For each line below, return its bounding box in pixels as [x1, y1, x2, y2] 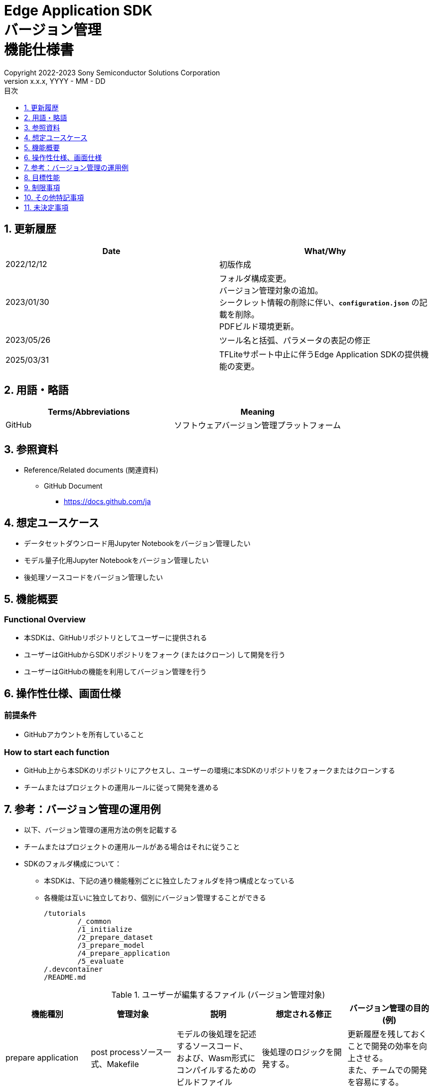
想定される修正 [276, 1009, 332, 1020]
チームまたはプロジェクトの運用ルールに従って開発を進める [24, 783, 219, 792]
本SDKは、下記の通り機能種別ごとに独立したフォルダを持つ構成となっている [44, 876, 295, 885]
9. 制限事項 [24, 183, 60, 192]
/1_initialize [77, 925, 133, 934]
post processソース [91, 1047, 163, 1058]
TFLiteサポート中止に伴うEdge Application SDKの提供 [219, 349, 421, 359]
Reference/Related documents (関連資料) [24, 466, 158, 475]
